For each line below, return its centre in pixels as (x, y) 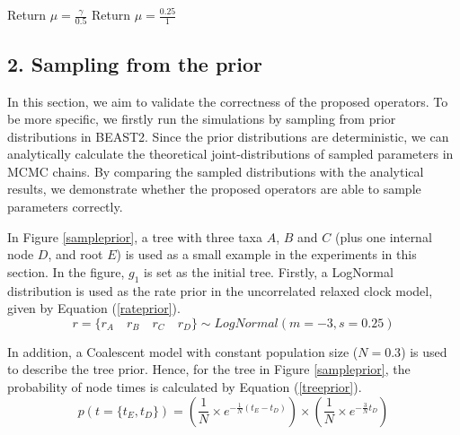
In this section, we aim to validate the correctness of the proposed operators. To (228, 101)
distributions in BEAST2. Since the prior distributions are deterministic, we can (228, 136)
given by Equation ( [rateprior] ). (94, 308)
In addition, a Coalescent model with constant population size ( (183, 351)
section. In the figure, (66, 271)
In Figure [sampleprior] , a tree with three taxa (135, 236)
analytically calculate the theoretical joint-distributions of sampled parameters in (230, 154)
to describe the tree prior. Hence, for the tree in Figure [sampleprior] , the (209, 369)
